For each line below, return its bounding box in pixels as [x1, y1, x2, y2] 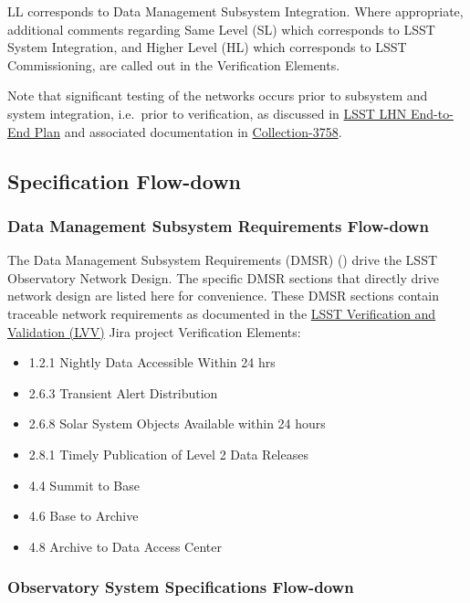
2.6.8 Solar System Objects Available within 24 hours [28, 414, 326, 433]
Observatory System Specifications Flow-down [7, 576, 354, 598]
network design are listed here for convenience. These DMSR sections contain [7, 286, 439, 305]
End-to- [411, 103, 454, 122]
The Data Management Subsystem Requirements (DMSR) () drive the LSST [7, 250, 438, 270]
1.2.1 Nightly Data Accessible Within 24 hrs [28, 353, 276, 372]
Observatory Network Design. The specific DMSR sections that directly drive [7, 268, 439, 287]
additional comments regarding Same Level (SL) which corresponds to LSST [7, 19, 435, 38]
